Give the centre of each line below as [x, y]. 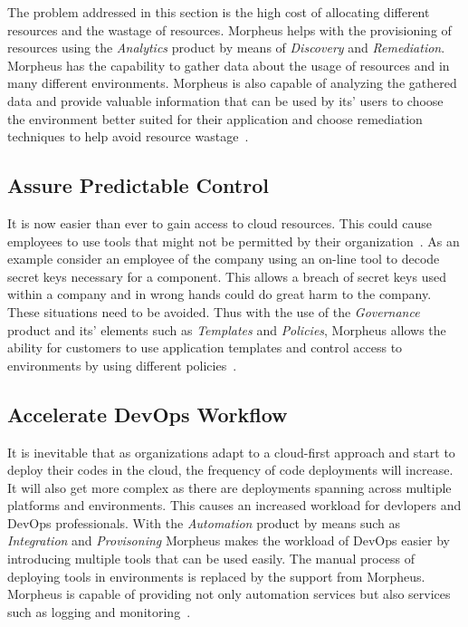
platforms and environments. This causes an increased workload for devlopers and [234, 505]
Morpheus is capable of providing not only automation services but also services [229, 594]
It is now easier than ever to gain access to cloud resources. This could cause [220, 222]
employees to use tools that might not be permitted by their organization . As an [234, 241]
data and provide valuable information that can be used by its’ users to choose [225, 100]
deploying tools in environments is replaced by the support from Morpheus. [216, 576]
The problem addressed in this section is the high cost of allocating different [219, 12]
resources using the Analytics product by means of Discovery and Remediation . [226, 48]
